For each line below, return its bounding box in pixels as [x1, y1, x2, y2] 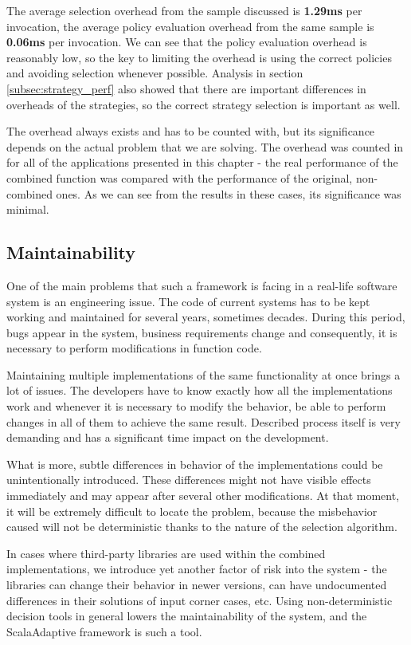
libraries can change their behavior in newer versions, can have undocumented [6, 576, 387, 593]
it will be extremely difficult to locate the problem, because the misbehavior [6, 502, 378, 519]
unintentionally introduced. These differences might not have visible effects [6, 471, 371, 488]
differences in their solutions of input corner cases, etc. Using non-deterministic [6, 592, 393, 608]
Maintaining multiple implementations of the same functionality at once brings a [6, 366, 401, 383]
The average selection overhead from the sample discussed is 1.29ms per [6, 2, 362, 18]
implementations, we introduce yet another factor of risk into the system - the [6, 560, 387, 577]
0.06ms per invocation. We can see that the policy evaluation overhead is [6, 33, 367, 50]
